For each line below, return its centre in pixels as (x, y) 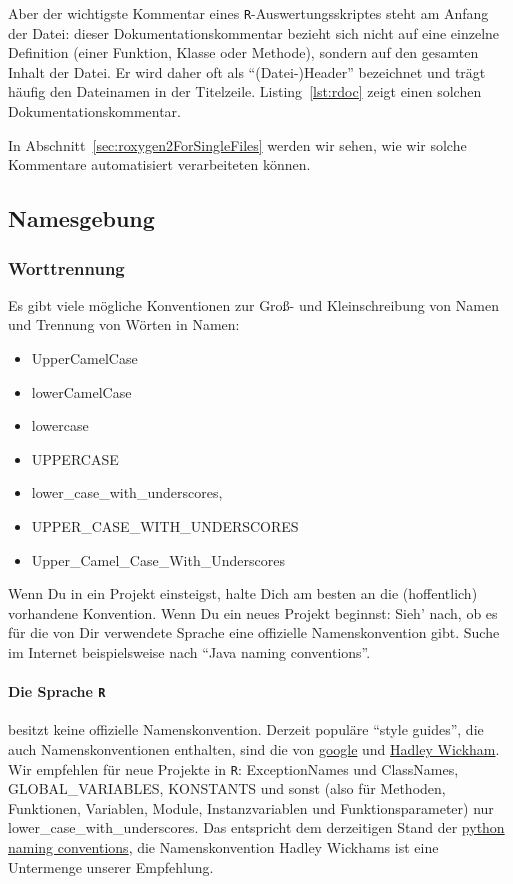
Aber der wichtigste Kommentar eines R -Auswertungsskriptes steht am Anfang (248, 13)
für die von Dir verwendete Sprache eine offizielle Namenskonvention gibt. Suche (254, 632)
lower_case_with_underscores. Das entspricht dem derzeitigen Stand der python (256, 827)
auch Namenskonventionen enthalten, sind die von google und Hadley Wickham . (254, 748)
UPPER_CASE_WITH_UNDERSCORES (165, 525)
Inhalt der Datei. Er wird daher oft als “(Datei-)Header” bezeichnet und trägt (247, 71)
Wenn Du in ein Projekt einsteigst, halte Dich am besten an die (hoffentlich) (243, 593)
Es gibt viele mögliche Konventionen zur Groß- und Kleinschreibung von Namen (253, 304)
